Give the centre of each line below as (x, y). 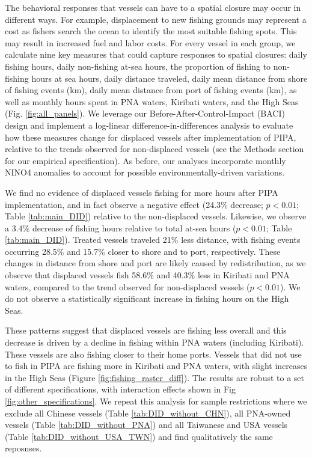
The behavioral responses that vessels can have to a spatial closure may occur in (153, 7)
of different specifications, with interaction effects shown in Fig (121, 389)
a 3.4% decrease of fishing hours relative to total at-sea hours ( (121, 227)
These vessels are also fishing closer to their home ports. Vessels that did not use (153, 354)
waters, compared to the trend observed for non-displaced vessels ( (127, 286)
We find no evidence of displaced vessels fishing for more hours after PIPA (142, 192)
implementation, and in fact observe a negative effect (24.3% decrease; (134, 204)
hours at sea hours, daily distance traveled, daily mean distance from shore (170, 78)
